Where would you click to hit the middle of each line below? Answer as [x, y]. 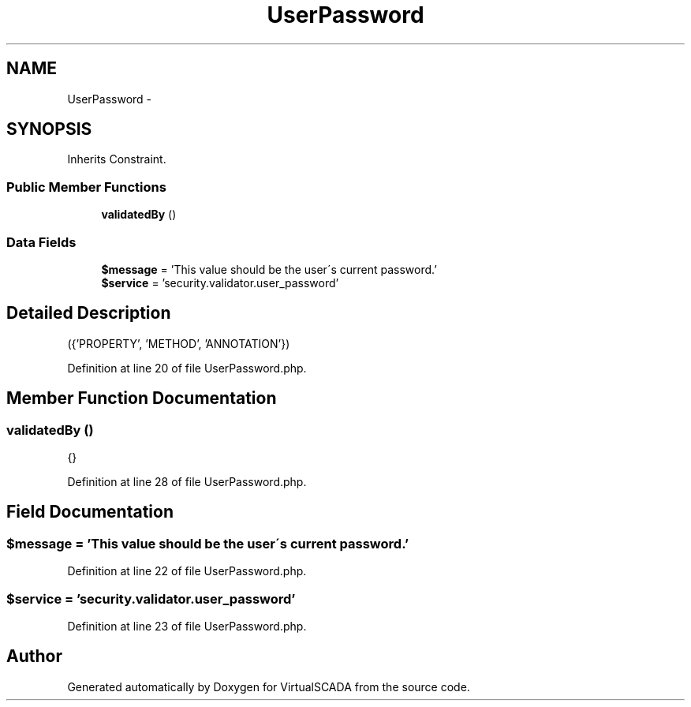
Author [34, 656]
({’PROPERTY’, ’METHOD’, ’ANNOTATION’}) [179, 343]
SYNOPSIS [49, 129]
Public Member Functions [86, 187]
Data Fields [41, 242]
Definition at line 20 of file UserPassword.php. [187, 368]
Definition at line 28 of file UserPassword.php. [187, 482]
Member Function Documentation [142, 398]
